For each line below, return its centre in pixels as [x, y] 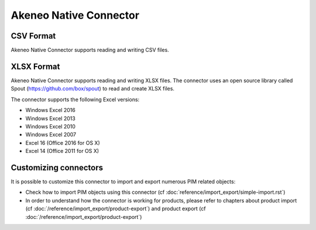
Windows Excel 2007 [51, 135]
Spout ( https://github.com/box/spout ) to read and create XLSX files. [93, 89]
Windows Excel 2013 [50, 118]
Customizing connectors [57, 167]
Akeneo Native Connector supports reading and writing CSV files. [90, 50]
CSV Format [33, 36]
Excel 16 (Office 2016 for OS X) [63, 142]
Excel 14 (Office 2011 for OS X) [62, 151]
